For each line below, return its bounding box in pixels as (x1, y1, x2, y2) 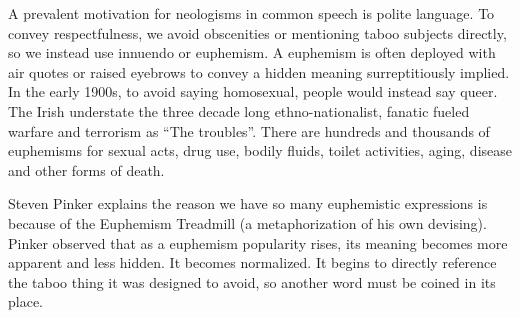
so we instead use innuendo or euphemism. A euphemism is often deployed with (8, 42, 496, 63)
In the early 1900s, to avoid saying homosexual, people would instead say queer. (8, 81, 498, 102)
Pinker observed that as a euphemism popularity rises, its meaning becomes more (8, 232, 508, 253)
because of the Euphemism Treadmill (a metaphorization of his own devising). (8, 212, 487, 233)
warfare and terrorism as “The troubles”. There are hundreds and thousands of (8, 120, 490, 141)
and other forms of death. (8, 159, 165, 180)
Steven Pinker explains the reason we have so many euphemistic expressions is (8, 193, 488, 214)
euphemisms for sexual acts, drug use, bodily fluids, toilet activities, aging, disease (8, 140, 512, 161)
